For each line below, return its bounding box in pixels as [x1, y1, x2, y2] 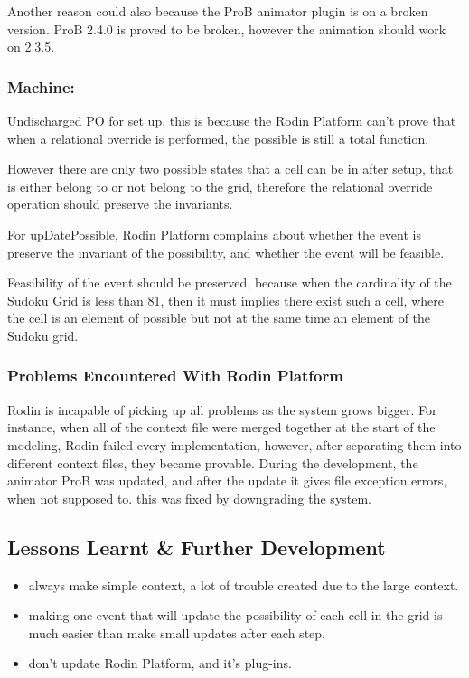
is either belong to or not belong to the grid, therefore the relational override [7, 176, 433, 195]
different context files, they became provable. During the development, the [7, 453, 418, 472]
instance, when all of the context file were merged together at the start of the [7, 418, 436, 437]
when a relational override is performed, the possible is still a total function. [7, 128, 429, 147]
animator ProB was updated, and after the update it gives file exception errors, [7, 471, 447, 490]
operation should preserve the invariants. [7, 194, 233, 213]
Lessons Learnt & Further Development [7, 532, 386, 560]
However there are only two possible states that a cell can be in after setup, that [7, 159, 454, 178]
